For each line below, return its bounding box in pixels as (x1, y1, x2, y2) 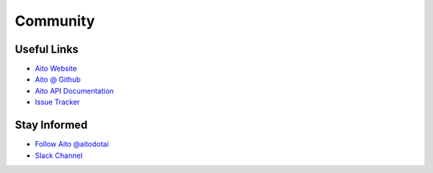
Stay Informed (14, 119, 88, 132)
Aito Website (34, 64, 78, 74)
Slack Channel (34, 151, 83, 160)
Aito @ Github (34, 74, 81, 84)
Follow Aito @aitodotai (34, 139, 109, 149)
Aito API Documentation (34, 86, 114, 95)
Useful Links (14, 42, 79, 56)
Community (14, 12, 95, 30)
